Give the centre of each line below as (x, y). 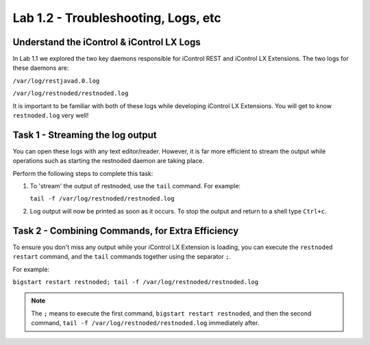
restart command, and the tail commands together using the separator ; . (122, 257)
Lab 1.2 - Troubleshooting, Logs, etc (117, 18)
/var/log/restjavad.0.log (56, 81)
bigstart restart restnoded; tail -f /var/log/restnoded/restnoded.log (136, 282)
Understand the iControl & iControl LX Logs (107, 42)
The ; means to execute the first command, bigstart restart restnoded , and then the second (171, 313)
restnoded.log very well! (51, 116)
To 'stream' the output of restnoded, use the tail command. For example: (135, 186)
